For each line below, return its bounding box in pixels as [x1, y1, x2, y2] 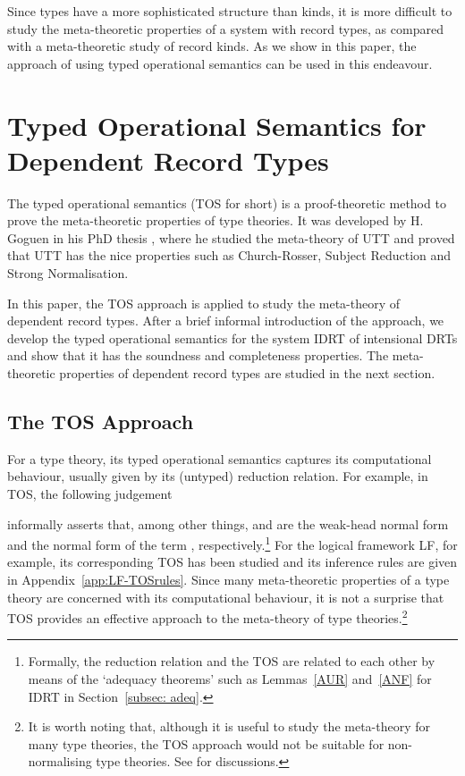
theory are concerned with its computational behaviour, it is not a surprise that [7, 587, 444, 606]
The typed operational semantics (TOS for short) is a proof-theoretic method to [7, 193, 446, 212]
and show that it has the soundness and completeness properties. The [7, 346, 389, 365]
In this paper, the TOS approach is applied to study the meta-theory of [7, 293, 401, 312]
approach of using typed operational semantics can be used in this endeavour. [7, 54, 433, 72]
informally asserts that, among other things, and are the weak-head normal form [7, 514, 449, 533]
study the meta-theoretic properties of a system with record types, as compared [7, 19, 444, 38]
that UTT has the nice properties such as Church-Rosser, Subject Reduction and [7, 246, 452, 265]
